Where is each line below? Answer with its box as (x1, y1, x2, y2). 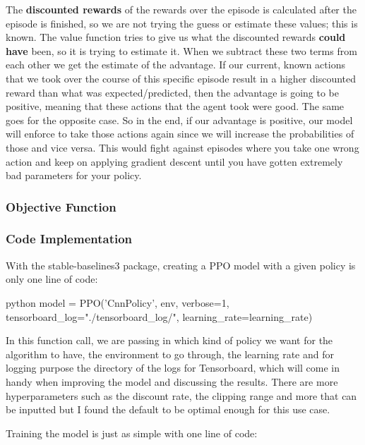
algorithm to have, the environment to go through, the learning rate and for (6, 346, 334, 361)
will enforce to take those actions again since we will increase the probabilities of (6, 126, 354, 141)
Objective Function (6, 197, 116, 215)
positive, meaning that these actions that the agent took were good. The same (6, 99, 345, 114)
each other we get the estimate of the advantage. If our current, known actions (6, 57, 345, 72)
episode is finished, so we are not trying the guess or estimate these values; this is (6, 16, 358, 30)
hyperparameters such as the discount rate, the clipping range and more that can (6, 388, 357, 403)
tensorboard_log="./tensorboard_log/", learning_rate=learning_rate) (6, 309, 313, 324)
